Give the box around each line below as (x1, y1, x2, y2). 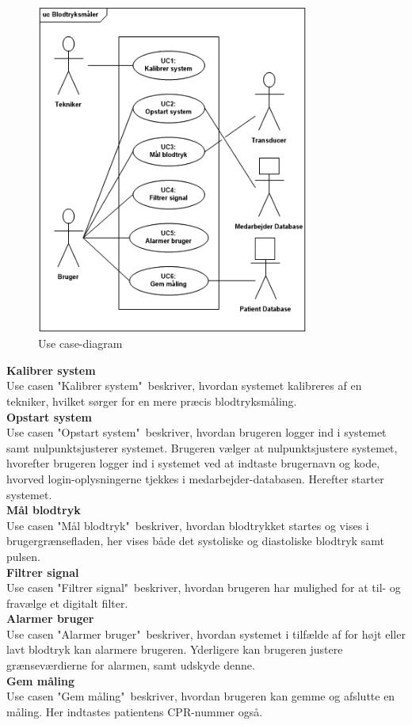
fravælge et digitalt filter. (6, 594, 128, 611)
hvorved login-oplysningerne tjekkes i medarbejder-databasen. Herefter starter (6, 470, 384, 487)
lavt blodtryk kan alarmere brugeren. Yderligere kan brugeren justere (6, 641, 343, 658)
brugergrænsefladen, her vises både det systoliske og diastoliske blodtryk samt (6, 532, 384, 549)
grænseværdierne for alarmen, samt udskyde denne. (6, 657, 255, 673)
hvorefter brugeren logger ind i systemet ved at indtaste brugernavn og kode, (6, 455, 380, 471)
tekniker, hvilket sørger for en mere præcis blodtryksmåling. (6, 392, 297, 409)
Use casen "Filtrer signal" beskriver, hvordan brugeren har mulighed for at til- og (6, 579, 401, 596)
